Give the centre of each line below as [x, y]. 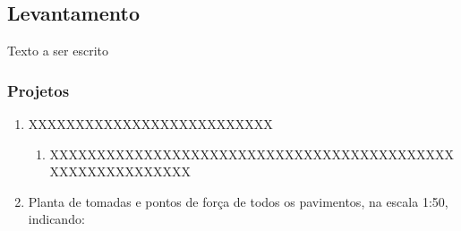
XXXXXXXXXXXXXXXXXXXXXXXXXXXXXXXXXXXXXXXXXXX [252, 154]
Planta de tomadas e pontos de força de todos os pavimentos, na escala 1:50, [238, 201]
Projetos [38, 90]
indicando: [56, 219]
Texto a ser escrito [58, 51]
